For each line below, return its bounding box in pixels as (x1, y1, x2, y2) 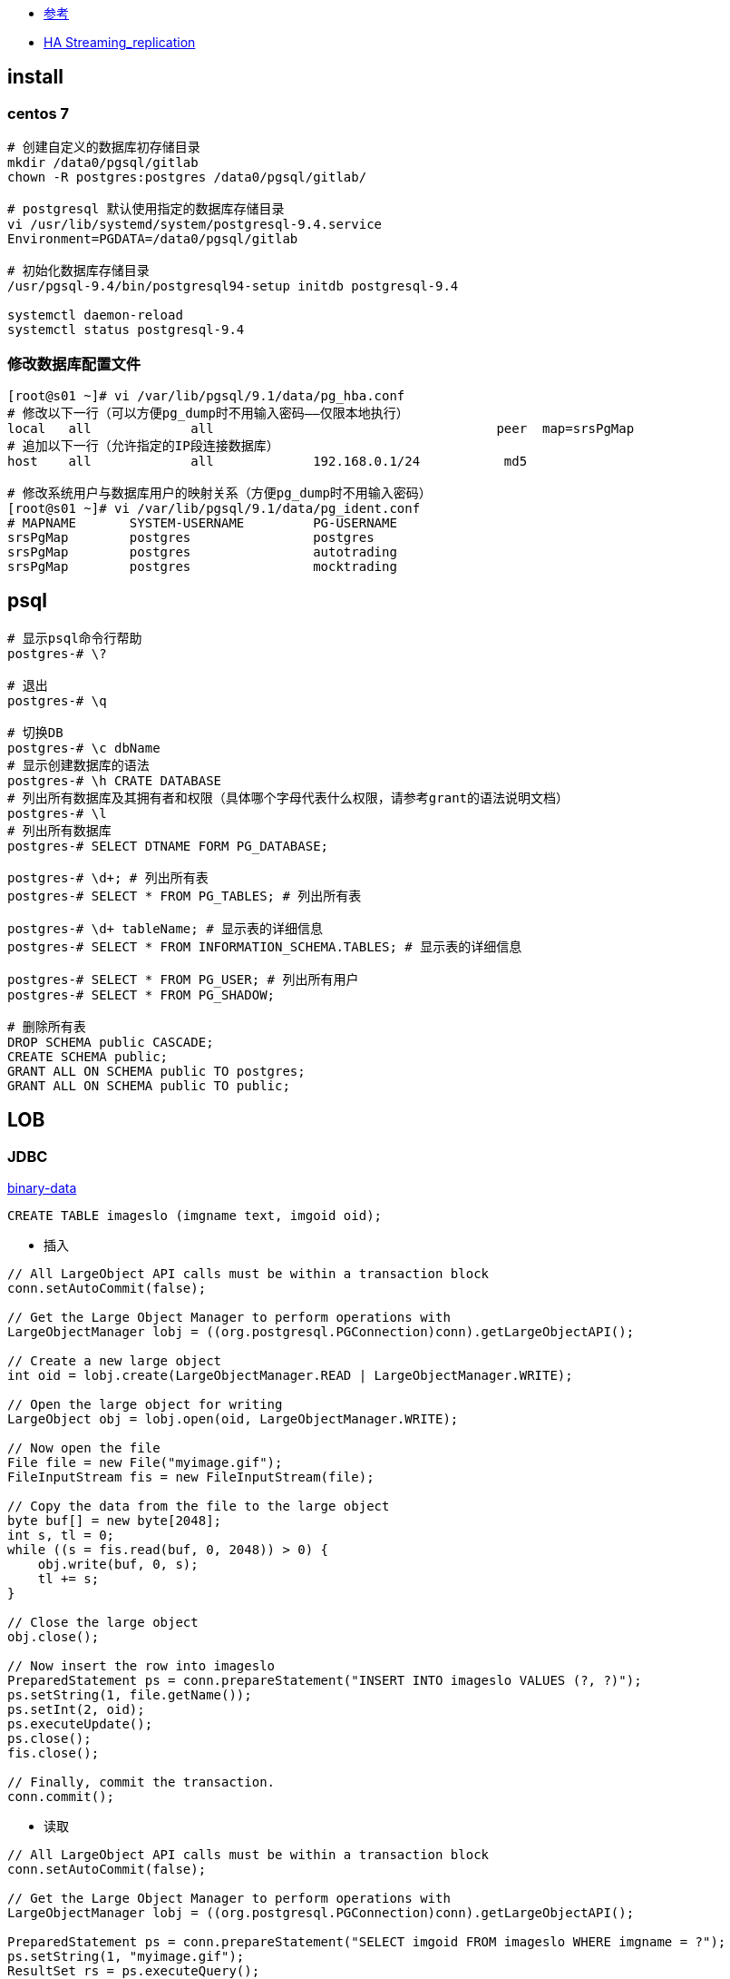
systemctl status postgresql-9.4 (7, 322, 245, 338)
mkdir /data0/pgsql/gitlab (7, 155, 199, 171)
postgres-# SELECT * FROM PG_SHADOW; (7, 987, 276, 1002)
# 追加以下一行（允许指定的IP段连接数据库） (7, 438, 279, 453)
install (7, 65, 63, 89)
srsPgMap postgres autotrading (7, 544, 397, 559)
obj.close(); (7, 1629, 100, 1645)
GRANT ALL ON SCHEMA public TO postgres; (7, 1063, 306, 1078)
